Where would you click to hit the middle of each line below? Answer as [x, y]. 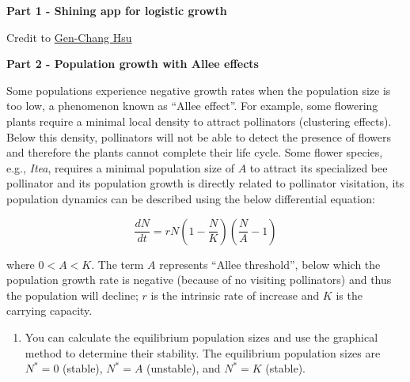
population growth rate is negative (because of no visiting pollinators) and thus [199, 280]
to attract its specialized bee [319, 167]
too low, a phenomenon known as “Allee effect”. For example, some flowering [192, 106]
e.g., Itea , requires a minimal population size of [121, 167]
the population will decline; [72, 295]
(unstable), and [184, 368]
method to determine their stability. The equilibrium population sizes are [203, 352]
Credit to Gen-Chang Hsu [69, 37]
